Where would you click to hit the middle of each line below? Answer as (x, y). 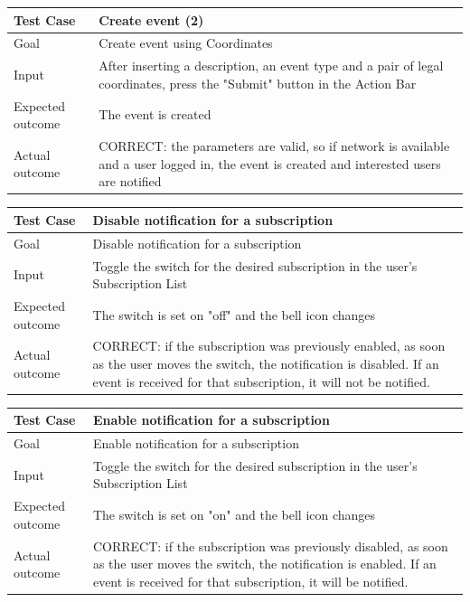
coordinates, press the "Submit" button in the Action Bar (258, 83)
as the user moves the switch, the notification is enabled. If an (264, 564)
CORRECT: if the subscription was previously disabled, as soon (270, 546)
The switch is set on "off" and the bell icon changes (234, 314)
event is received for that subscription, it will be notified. (250, 581)
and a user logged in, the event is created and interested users (270, 163)
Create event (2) (151, 19)
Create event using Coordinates (186, 43)
